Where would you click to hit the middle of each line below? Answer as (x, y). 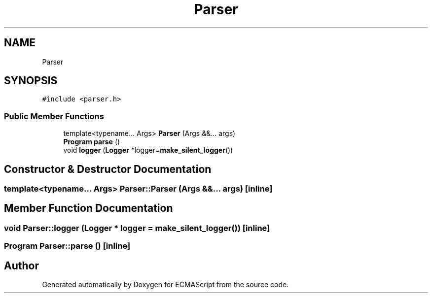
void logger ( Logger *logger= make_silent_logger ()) (148, 150)
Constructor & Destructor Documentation (108, 169)
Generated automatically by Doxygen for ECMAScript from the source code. (165, 285)
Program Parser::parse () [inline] (67, 246)
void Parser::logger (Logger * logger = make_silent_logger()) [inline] (137, 228)
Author (21, 265)
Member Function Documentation (89, 208)
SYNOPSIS (31, 81)
